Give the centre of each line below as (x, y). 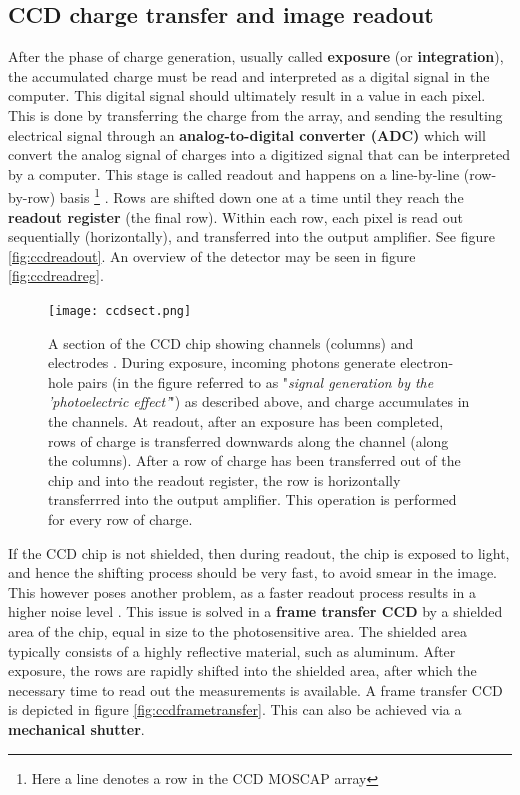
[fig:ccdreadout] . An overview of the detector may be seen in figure (212, 255)
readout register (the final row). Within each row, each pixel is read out (235, 216)
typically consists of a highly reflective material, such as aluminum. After (232, 650)
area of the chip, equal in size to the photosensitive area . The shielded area (237, 630)
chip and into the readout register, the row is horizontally (224, 479)
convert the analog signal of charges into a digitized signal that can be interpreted (259, 154)
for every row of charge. (120, 518)
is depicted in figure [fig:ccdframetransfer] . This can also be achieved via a (235, 709)
